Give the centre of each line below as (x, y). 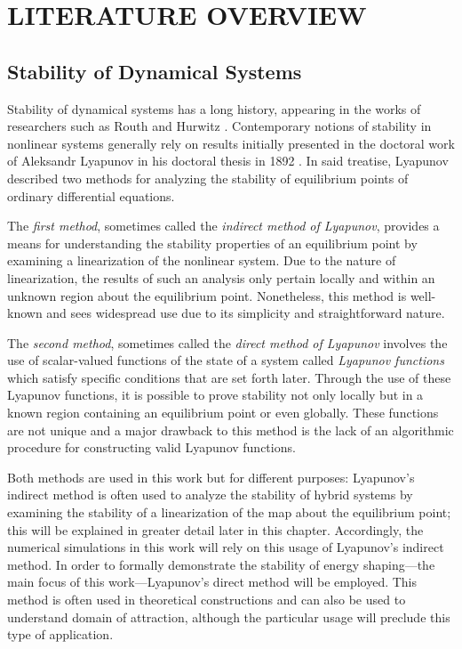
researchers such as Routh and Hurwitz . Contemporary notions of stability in (219, 126)
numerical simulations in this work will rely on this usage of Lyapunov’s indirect (226, 547)
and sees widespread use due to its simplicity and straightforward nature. (246, 313)
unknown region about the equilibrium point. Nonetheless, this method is (207, 295)
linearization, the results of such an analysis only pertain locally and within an (221, 277)
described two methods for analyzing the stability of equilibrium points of (208, 178)
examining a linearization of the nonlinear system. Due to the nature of (202, 260)
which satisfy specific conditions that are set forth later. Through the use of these (229, 377)
